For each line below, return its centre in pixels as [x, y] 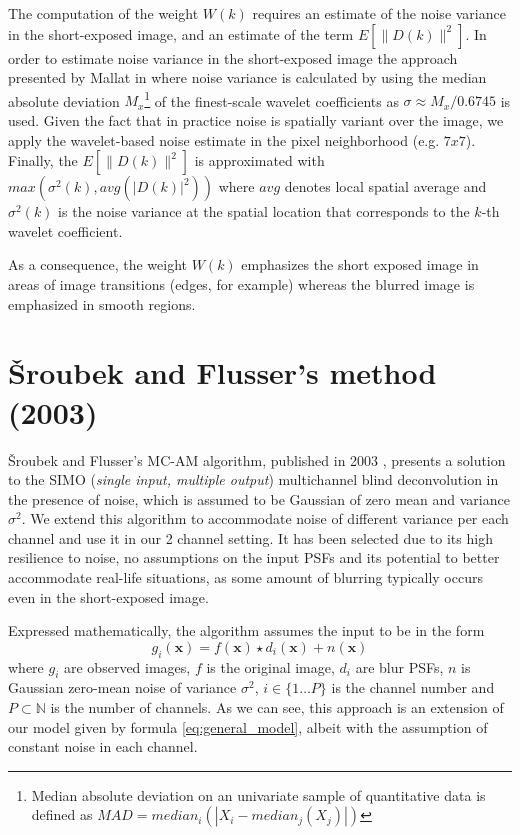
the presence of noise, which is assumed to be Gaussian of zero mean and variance [259, 498]
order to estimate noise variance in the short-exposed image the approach [233, 57]
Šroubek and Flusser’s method [222, 372]
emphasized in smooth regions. [102, 303]
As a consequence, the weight [98, 264]
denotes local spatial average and [385, 186]
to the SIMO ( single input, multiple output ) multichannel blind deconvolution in [253, 479]
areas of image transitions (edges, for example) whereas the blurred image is [241, 284]
